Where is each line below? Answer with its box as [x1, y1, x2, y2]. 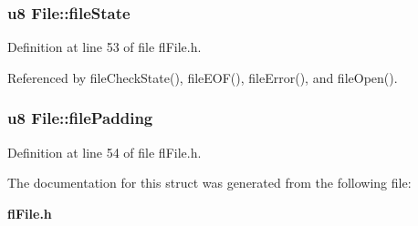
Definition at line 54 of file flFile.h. [7, 142, 202, 161]
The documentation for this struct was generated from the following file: [7, 173, 412, 192]
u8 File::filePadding [7, 107, 153, 129]
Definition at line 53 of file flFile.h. [7, 37, 202, 56]
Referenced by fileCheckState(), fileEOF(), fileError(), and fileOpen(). [7, 67, 398, 87]
